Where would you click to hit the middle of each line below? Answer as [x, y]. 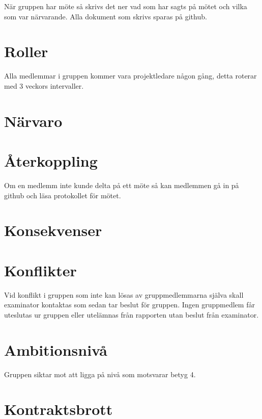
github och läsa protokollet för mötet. [63, 195]
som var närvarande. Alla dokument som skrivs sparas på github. [106, 16]
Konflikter [40, 270]
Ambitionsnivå [56, 349]
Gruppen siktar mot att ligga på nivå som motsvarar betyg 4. [100, 374]
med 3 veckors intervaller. [44, 85]
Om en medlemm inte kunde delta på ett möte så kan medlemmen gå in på [122, 185]
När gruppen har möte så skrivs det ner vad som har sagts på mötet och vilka [126, 6]
